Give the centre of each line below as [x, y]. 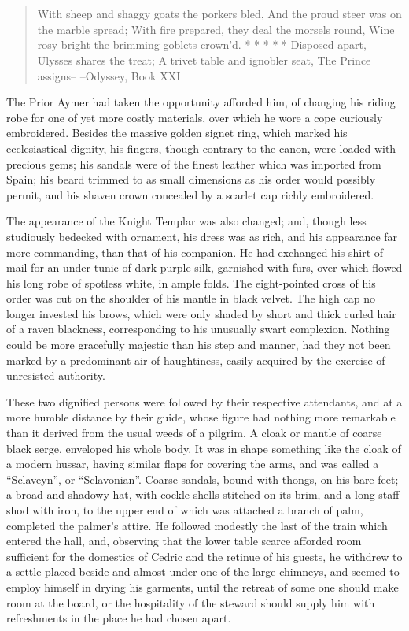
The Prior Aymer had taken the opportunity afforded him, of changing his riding [201, 102]
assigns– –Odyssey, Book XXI [109, 75]
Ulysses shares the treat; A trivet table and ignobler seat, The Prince [204, 59]
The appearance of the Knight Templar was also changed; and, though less [186, 221]
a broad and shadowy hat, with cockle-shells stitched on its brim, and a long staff [203, 494]
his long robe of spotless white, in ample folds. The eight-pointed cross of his [191, 282]
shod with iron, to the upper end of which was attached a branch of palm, [185, 510]
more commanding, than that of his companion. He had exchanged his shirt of [195, 252]
